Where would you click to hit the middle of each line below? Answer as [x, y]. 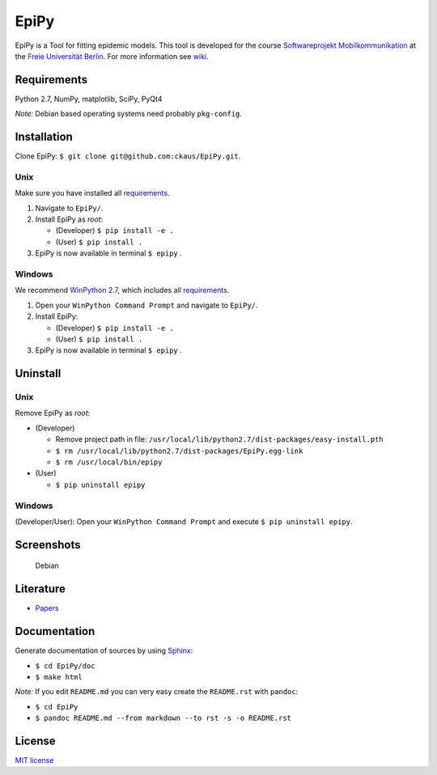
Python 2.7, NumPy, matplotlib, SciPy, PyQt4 [89, 99]
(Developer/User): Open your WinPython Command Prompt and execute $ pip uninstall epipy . [184, 521]
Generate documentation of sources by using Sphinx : [104, 650]
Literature [40, 589]
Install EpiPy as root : [69, 219]
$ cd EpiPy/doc [66, 666]
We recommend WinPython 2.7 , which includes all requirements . [122, 290]
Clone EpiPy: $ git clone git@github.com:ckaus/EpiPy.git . [128, 156]
